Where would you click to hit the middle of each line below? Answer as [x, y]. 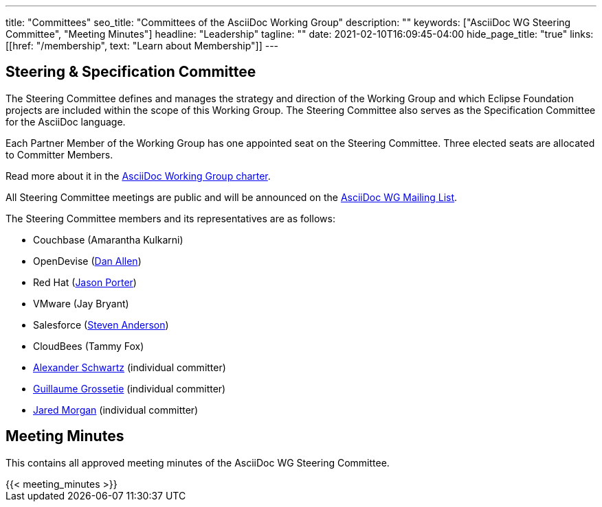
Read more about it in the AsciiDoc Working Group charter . [138, 176]
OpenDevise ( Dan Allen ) [87, 261]
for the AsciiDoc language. [66, 121]
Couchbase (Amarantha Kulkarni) [108, 239]
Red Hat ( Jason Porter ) [85, 282]
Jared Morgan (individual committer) [116, 410]
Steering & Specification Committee [131, 72]
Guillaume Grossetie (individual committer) [130, 388]
